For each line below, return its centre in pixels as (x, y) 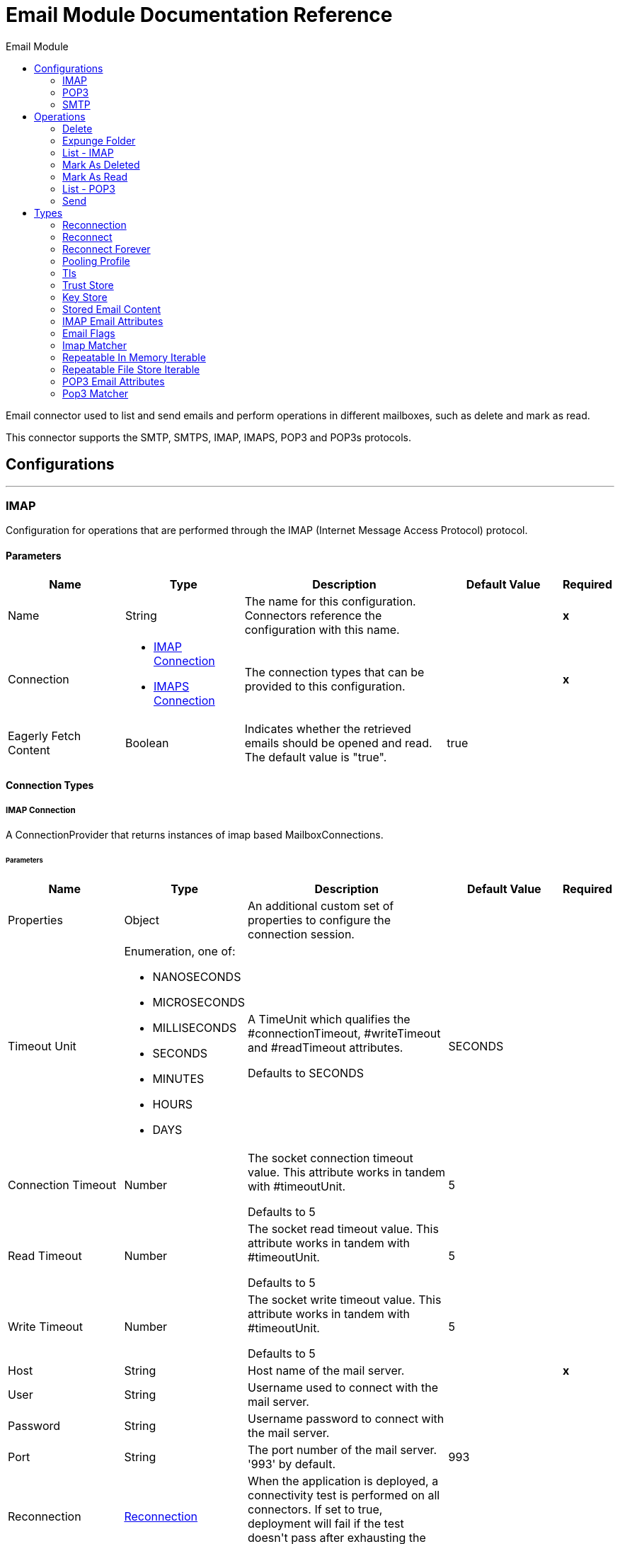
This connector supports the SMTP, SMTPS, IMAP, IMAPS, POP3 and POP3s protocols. (208, 437)
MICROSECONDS (199, 1002)
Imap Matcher (95, 345)
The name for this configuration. (330, 601)
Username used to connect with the (343, 1387)
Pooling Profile (96, 261)
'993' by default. (292, 1464)
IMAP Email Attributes (113, 321)
